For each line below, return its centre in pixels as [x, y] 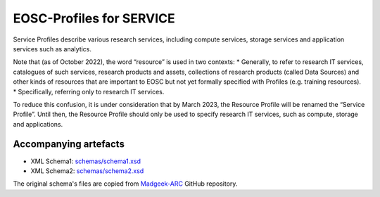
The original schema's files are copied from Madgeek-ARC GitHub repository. [125, 184]
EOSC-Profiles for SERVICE [94, 18]
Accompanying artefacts [69, 144]
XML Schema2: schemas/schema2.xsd [87, 171]
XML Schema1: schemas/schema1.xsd [85, 161]
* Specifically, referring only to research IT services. [89, 91]
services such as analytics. [52, 49]
